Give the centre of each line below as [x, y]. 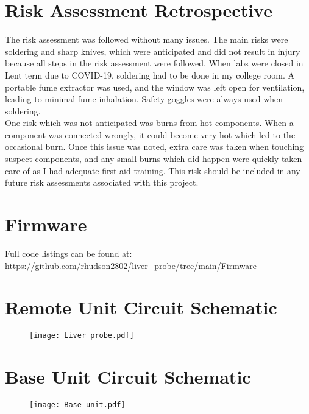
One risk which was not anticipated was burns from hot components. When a [149, 123]
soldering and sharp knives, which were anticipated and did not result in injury [153, 51]
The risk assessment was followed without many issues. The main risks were [147, 39]
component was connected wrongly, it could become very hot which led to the [150, 134]
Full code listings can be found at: [69, 253]
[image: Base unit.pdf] [77, 405]
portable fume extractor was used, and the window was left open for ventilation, [155, 87]
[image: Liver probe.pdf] [82, 336]
